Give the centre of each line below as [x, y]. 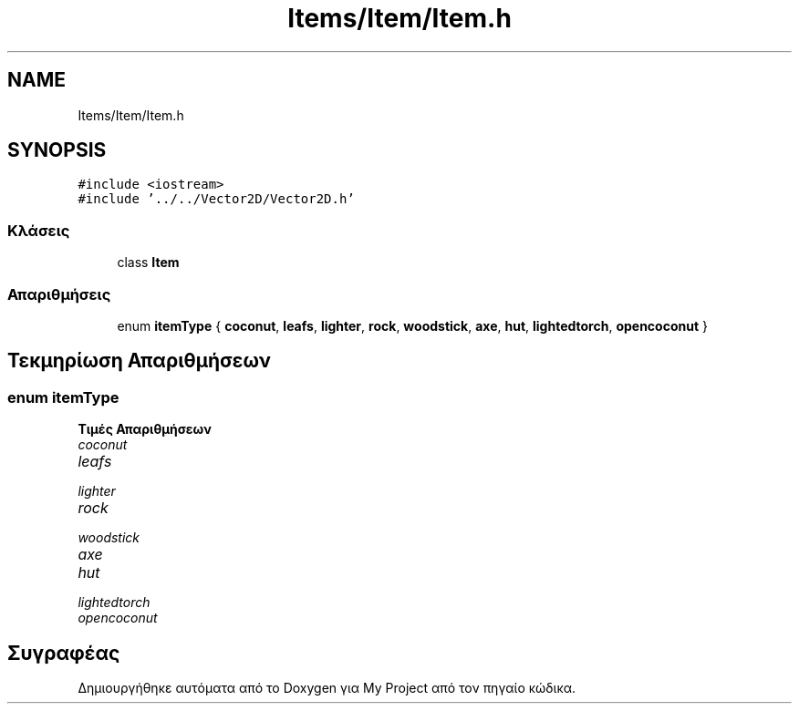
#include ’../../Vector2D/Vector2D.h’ [216, 199]
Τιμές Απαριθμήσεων [145, 429]
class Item [148, 263]
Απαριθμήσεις [59, 294]
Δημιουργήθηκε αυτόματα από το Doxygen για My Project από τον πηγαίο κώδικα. [327, 688]
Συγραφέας [64, 653]
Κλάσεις [39, 230]
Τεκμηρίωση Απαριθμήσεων [139, 361]
